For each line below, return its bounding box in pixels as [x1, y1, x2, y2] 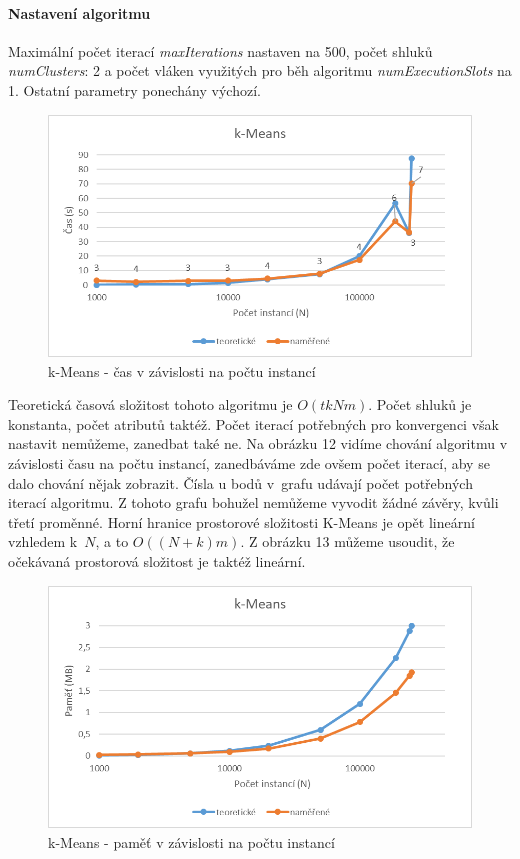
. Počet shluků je [368, 394, 472, 415]
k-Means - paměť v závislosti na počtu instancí [48, 831, 335, 852]
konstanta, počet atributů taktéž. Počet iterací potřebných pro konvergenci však [8, 413, 499, 434]
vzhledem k [8, 531, 78, 552]
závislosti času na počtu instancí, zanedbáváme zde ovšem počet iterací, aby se [8, 452, 490, 473]
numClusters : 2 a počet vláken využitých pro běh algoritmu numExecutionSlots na [8, 60, 512, 81]
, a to [95, 531, 129, 552]
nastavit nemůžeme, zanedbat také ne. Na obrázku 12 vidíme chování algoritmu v [8, 433, 508, 454]
